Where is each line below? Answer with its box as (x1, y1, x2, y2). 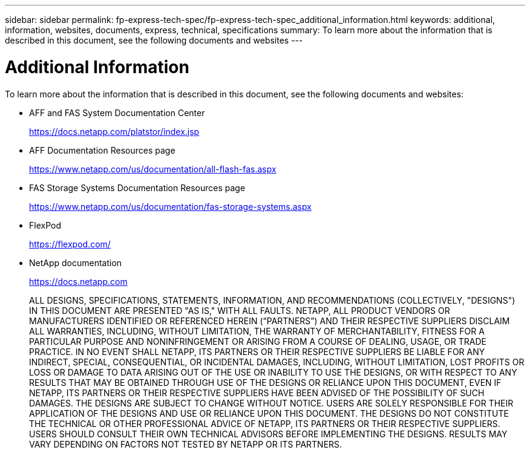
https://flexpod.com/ (29, 238, 111, 249)
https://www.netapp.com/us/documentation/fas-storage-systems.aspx (29, 201, 312, 212)
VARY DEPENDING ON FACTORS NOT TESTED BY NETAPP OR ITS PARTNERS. (29, 438, 342, 449)
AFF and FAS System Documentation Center (29, 107, 205, 118)
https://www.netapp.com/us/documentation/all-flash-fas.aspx (29, 163, 276, 174)
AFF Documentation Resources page (29, 145, 175, 155)
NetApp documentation (29, 257, 122, 268)
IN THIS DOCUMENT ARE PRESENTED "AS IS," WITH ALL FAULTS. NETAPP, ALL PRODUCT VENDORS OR (29, 305, 450, 316)
